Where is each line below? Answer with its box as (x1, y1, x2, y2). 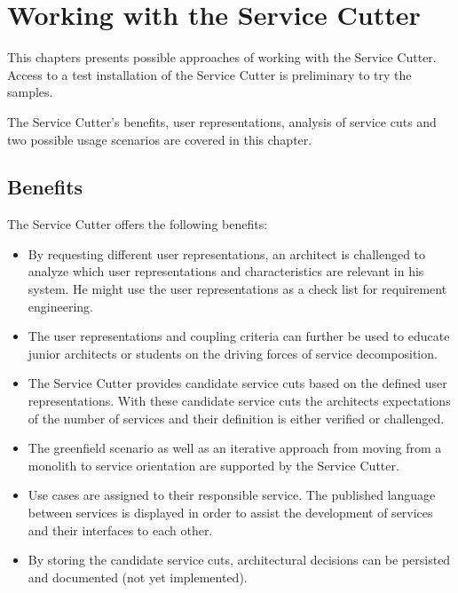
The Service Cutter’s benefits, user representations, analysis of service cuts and (7, 112, 437, 130)
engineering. (28, 296, 93, 315)
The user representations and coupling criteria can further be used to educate (28, 327, 450, 345)
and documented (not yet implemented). (28, 567, 248, 586)
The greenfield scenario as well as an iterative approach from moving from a (28, 439, 442, 457)
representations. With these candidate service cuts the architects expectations (28, 391, 451, 410)
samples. (7, 83, 53, 101)
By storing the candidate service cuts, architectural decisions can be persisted (28, 550, 451, 569)
